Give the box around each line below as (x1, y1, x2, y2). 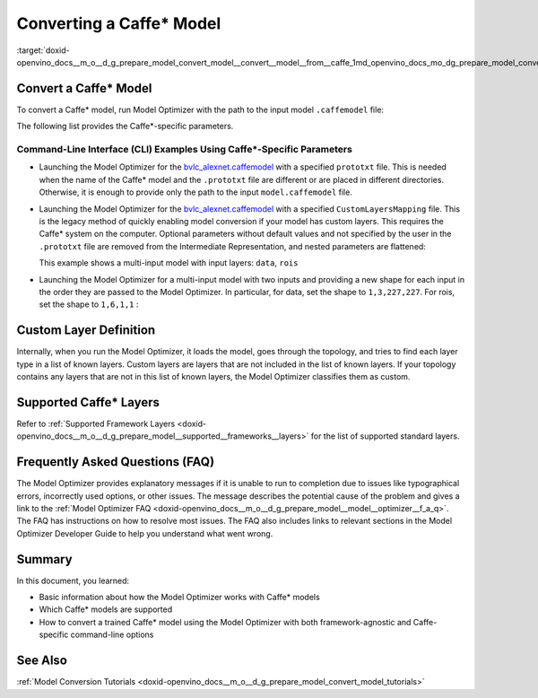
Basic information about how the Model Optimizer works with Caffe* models (39, 592, 320, 603)
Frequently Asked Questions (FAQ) (16, 454, 215, 470)
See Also (16, 653, 67, 668)
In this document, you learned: (16, 575, 130, 586)
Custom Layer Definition (16, 323, 156, 338)
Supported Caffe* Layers (16, 395, 161, 410)
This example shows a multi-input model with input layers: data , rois (39, 257, 299, 268)
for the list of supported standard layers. (310, 431, 460, 441)
